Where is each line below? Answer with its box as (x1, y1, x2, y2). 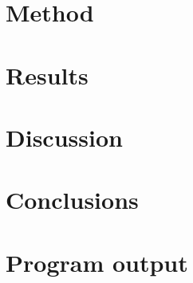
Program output (6, 246, 188, 278)
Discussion (6, 120, 123, 153)
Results (6, 58, 89, 91)
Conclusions (6, 183, 139, 216)
